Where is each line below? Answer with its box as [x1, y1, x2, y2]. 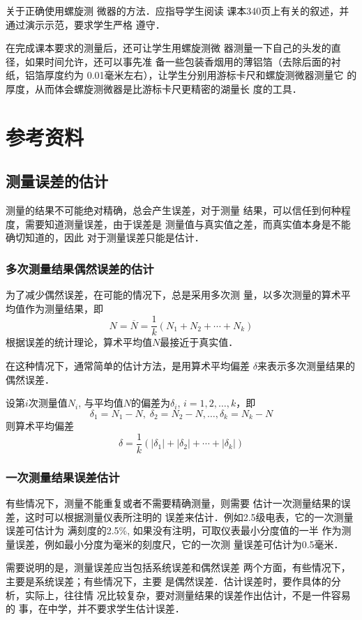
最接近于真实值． [160, 335, 239, 349]
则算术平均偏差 [6, 418, 74, 433]
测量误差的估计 [6, 170, 108, 192]
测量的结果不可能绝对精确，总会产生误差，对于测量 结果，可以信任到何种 [6, 203, 341, 218]
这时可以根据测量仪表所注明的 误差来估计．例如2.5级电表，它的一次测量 [24, 509, 354, 524]
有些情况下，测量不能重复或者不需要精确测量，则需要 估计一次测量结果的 [6, 496, 341, 511]
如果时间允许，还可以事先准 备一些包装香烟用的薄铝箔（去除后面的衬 [24, 54, 341, 68]
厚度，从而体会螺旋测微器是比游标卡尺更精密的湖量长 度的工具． [6, 81, 302, 96]
